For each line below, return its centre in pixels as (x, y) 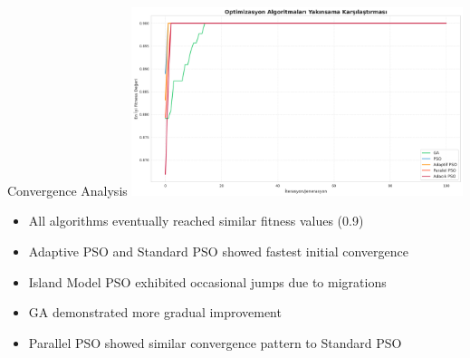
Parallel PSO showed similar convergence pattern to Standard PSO (215, 342)
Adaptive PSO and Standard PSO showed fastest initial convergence (218, 252)
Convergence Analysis (67, 190)
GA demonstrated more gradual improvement (155, 312)
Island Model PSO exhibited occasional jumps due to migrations (207, 281)
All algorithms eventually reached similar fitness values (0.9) (196, 221)
